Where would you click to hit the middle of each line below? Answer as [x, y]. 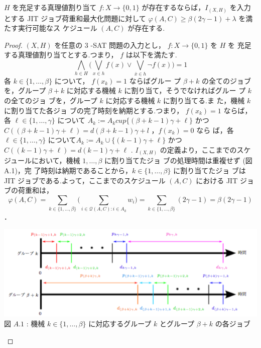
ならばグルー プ [155, 80]
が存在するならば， [173, 7]
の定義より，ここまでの [198, 149]
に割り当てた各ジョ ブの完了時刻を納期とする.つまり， [94, 110]
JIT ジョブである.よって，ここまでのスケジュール [85, 180]
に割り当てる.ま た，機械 [204, 100]
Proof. [13, 45]
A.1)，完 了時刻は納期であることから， [68, 170]
